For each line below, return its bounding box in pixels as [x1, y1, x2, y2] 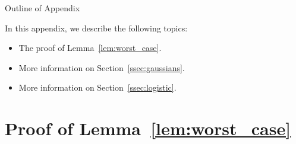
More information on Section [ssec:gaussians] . [18, 61, 185, 73]
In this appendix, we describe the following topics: [5, 21, 188, 34]
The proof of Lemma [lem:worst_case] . [18, 41, 162, 54]
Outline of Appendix [5, 2, 80, 14]
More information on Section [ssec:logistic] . [18, 81, 177, 94]
